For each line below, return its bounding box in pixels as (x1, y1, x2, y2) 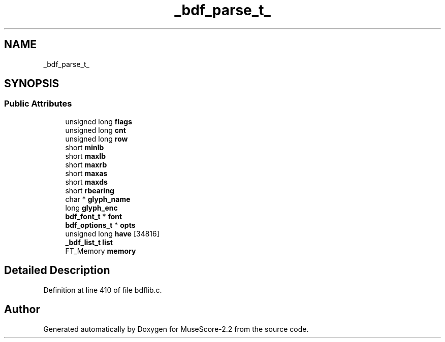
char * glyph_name (65, 194, 131, 203)
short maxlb (65, 151, 106, 160)
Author (4, 303, 40, 316)
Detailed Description (4, 264, 110, 277)
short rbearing (65, 186, 114, 195)
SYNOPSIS (4, 77, 59, 90)
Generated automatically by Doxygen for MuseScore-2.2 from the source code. (43, 324, 309, 333)
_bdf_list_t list (65, 237, 113, 247)
